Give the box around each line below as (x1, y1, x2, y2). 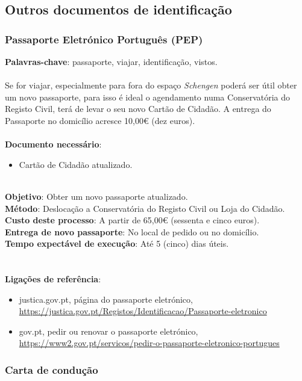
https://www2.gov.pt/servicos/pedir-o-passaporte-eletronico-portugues (19, 336, 280, 349)
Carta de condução (5, 362, 98, 377)
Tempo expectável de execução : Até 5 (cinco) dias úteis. (5, 237, 229, 250)
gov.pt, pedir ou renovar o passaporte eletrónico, (19, 324, 198, 337)
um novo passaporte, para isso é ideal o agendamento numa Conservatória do (5, 90, 291, 103)
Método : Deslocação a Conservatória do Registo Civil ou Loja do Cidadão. (5, 202, 285, 214)
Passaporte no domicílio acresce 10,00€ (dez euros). (5, 114, 195, 126)
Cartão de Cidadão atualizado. (19, 158, 133, 170)
